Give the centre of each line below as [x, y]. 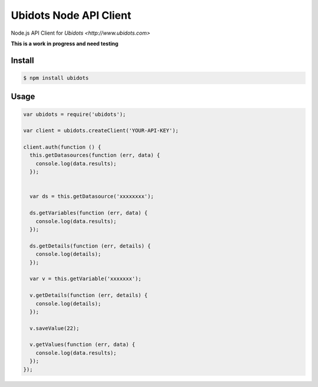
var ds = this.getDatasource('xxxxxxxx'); [92, 196]
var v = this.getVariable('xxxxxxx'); [85, 279]
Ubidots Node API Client [71, 15]
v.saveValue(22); [54, 328]
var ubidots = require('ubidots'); [74, 114]
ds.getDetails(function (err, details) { [90, 246]
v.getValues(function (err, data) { [82, 345]
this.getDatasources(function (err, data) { [95, 155]
